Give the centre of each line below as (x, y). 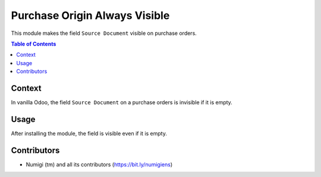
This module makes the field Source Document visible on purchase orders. (104, 33)
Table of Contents (34, 44)
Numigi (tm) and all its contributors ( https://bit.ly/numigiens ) (99, 164)
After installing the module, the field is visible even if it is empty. (89, 133)
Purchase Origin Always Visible (90, 15)
